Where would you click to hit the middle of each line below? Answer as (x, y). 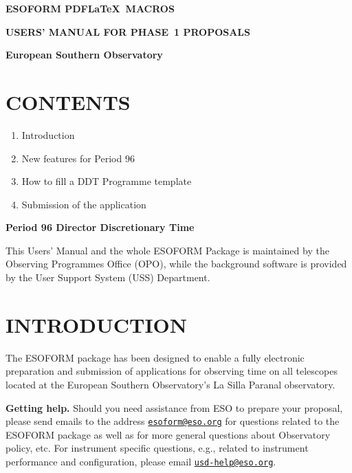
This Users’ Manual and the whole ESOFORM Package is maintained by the (167, 250)
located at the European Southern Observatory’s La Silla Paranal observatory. (170, 384)
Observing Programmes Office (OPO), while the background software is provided (176, 264)
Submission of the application (84, 204)
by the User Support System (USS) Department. (108, 277)
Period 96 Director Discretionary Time (100, 227)
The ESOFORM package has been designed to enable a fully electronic (155, 357)
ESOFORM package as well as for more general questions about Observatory (168, 434)
